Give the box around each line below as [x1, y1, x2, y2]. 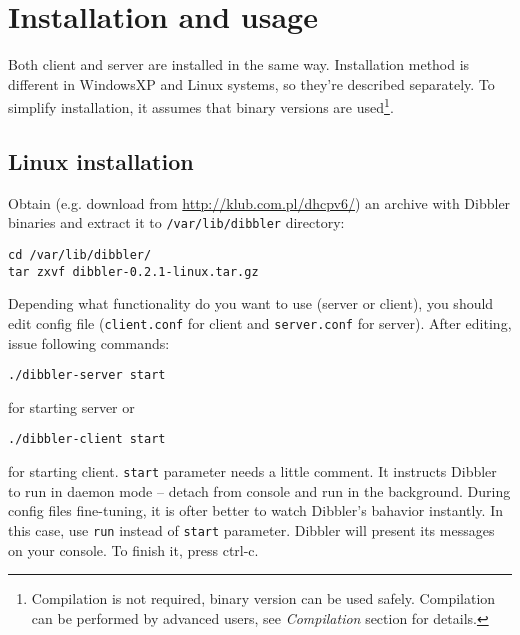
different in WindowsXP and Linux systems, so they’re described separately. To [8, 73, 495, 94]
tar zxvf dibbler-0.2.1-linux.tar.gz [8, 264, 259, 279]
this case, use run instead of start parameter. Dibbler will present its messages [8, 519, 495, 540]
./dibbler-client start [8, 432, 166, 447]
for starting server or [8, 396, 135, 417]
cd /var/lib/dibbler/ [8, 248, 152, 263]
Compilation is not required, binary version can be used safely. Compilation [31, 588, 496, 609]
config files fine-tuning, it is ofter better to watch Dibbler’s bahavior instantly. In [8, 500, 503, 521]
